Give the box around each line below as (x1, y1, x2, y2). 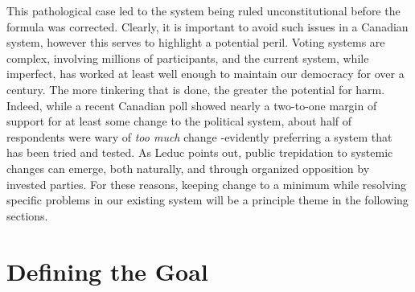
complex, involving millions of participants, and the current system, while (6, 49, 369, 66)
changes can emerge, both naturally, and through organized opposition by (6, 159, 370, 176)
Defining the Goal (6, 254, 208, 287)
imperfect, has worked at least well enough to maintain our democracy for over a (6, 65, 405, 82)
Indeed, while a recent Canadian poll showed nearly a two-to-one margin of (6, 97, 377, 113)
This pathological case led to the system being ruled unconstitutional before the (6, 2, 401, 19)
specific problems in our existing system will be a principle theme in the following (6, 191, 409, 208)
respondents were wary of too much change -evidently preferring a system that (6, 128, 392, 145)
